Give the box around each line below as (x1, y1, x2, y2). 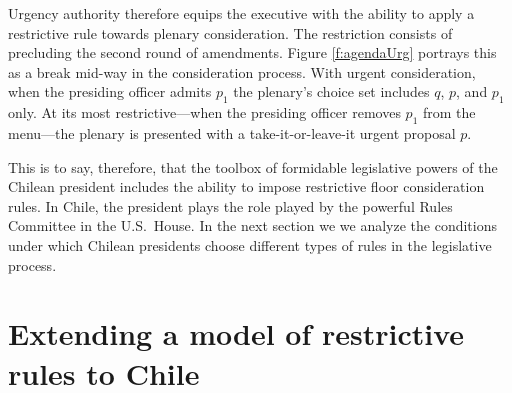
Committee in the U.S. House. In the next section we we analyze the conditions (8, 215, 498, 236)
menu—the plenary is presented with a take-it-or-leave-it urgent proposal (8, 122, 456, 143)
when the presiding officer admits (8, 81, 212, 102)
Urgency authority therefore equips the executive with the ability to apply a (8, 3, 475, 23)
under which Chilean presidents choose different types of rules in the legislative (8, 234, 492, 255)
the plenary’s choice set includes (233, 81, 430, 102)
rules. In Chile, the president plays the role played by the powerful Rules (8, 195, 453, 216)
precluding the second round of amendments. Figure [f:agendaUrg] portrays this (8, 42, 497, 63)
